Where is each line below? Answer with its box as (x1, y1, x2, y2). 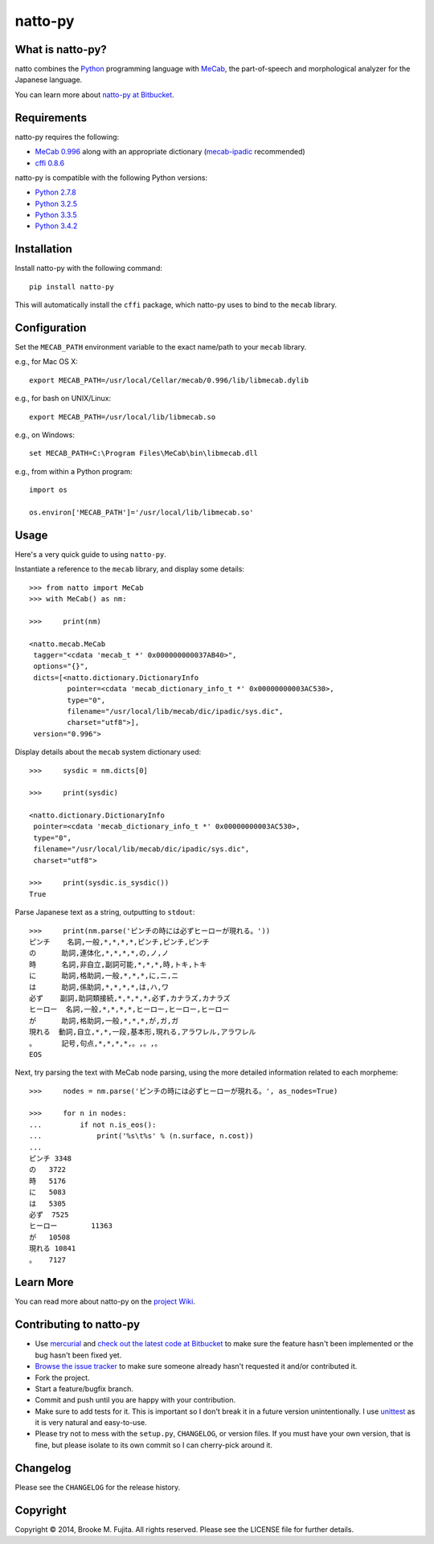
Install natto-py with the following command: (14, 264, 162, 273)
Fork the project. (35, 1373, 90, 1382)
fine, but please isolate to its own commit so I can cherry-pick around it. (35, 1440, 273, 1450)
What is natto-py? (14, 43, 108, 56)
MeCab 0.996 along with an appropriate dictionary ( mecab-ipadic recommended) (35, 147, 305, 157)
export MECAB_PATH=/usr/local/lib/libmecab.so (29, 412, 216, 421)
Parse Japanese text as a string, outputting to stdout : (14, 907, 196, 917)
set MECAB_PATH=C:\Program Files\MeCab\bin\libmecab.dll (29, 448, 259, 458)
